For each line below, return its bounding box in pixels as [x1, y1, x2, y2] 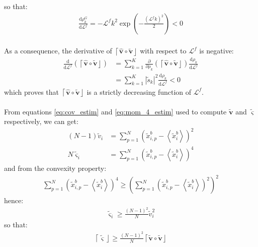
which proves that [4, 86, 59, 97]
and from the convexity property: [4, 162, 107, 173]
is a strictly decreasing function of [87, 86, 192, 97]
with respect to [140, 45, 187, 56]
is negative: [199, 45, 234, 56]
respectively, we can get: [4, 116, 78, 127]
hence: [4, 195, 24, 206]
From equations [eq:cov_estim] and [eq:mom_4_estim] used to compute [4, 106, 227, 116]
